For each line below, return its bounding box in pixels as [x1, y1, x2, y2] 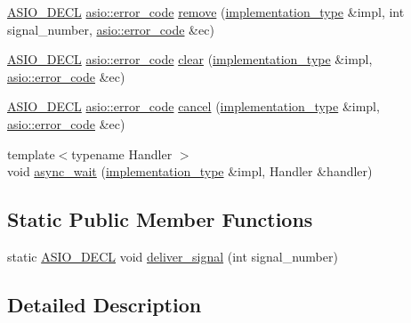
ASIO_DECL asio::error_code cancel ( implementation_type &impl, [7, 97, 380, 116]
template [7, 144, 55, 163]
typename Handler [71, 144, 173, 163]
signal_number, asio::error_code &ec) [7, 20, 214, 38]
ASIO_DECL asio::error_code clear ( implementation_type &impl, [7, 50, 373, 69]
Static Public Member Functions [7, 206, 313, 233]
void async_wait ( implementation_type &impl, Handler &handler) [7, 162, 373, 181]
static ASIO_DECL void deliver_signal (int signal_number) [7, 246, 338, 265]
